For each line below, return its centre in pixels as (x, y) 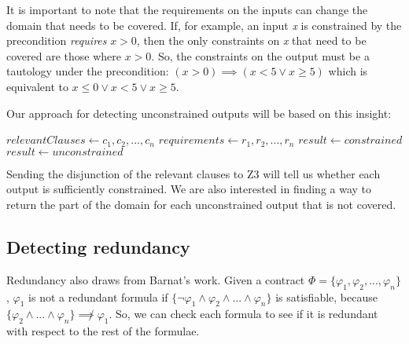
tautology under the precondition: (88, 71)
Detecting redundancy (98, 246)
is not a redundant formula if (98, 296)
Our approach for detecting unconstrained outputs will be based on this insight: (199, 113)
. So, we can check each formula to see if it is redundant (243, 314)
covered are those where (64, 55)
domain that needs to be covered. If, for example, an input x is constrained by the (204, 25)
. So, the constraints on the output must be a (260, 55)
